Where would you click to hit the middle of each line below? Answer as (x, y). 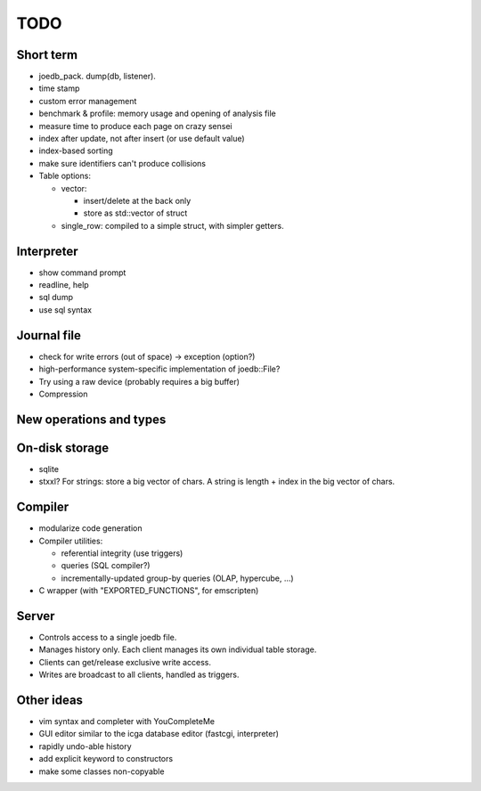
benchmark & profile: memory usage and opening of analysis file (157, 114)
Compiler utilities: (71, 541)
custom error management (88, 101)
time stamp (59, 88)
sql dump (56, 298)
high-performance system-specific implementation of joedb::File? (159, 369)
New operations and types (91, 419)
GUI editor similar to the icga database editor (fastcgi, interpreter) (159, 734)
